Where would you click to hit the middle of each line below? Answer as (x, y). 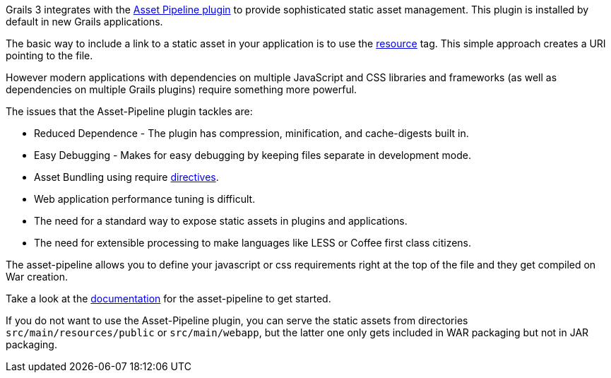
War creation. (37, 277)
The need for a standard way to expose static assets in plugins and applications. (221, 221)
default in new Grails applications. (84, 22)
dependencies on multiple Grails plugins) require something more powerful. (182, 89)
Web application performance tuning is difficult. (145, 199)
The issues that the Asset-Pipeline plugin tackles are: (129, 111)
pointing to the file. (49, 55)
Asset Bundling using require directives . (126, 177)
